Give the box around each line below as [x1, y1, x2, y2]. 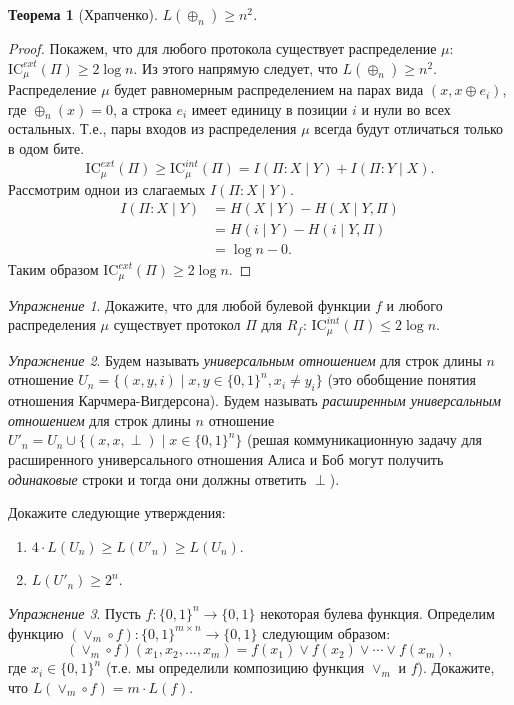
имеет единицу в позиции [191, 98, 348, 119]
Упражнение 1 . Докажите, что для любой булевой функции [8, 294, 371, 315]
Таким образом [8, 259, 99, 280]
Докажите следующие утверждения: [8, 502, 226, 523]
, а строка [112, 98, 172, 119]
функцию [8, 622, 64, 643]
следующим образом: [262, 622, 391, 643]
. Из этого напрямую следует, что [133, 57, 338, 78]
